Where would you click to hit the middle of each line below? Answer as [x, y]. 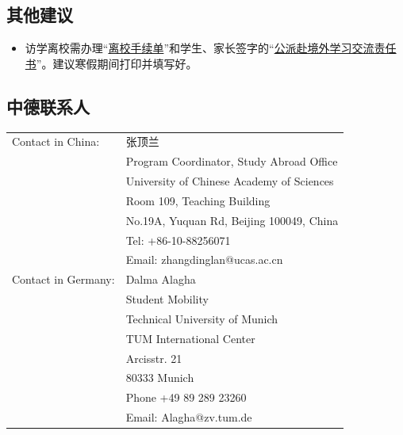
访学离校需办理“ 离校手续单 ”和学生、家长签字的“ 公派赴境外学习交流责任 [211, 48]
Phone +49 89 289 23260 [186, 397]
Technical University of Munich [202, 318]
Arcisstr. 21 [154, 358]
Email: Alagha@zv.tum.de [189, 417]
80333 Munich [160, 378]
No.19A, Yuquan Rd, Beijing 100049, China [232, 220]
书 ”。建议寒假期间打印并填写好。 [111, 63]
